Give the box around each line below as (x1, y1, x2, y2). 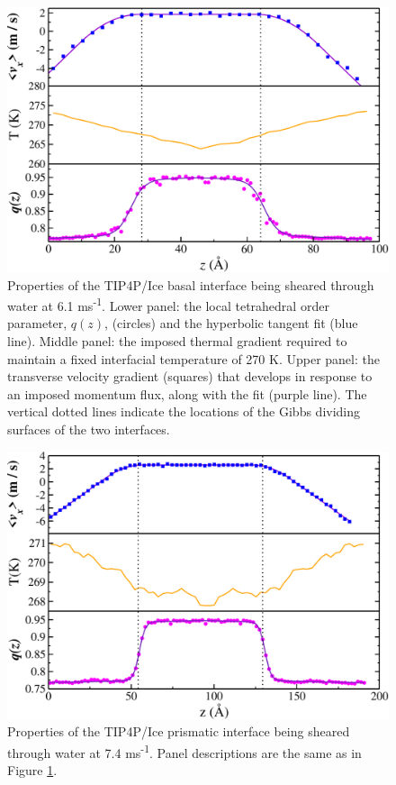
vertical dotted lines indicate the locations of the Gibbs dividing (7, 402, 361, 421)
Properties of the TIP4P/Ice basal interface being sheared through (7, 275, 374, 294)
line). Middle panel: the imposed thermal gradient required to (7, 332, 347, 351)
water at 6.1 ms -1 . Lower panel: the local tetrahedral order (7, 294, 329, 315)
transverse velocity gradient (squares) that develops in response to (7, 367, 373, 386)
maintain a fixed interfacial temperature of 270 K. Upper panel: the (7, 349, 380, 368)
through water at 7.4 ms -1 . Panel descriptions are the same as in (7, 741, 362, 762)
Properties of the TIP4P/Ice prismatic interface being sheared (7, 722, 350, 741)
